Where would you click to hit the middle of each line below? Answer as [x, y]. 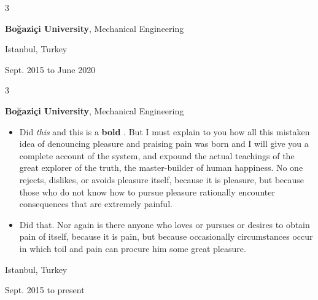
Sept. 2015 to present [45, 290]
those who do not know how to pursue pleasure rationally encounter [147, 191]
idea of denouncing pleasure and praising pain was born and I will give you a [164, 144]
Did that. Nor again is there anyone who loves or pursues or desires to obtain [165, 224]
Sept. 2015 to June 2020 [50, 69]
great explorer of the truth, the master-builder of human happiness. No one [161, 168]
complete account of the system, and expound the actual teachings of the [157, 155]
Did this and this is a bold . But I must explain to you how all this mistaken [165, 131]
